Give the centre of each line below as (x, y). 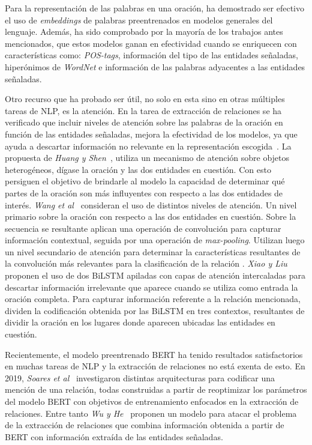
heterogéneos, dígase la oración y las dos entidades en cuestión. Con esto (138, 169)
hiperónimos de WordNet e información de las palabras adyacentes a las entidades (155, 66)
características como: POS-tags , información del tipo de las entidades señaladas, (151, 55)
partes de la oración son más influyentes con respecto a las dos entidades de (144, 192)
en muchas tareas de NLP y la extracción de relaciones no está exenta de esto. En (155, 366)
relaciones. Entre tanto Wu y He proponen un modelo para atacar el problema (151, 413)
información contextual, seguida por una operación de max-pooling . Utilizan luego (155, 240)
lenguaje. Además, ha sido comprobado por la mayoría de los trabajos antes (144, 32)
